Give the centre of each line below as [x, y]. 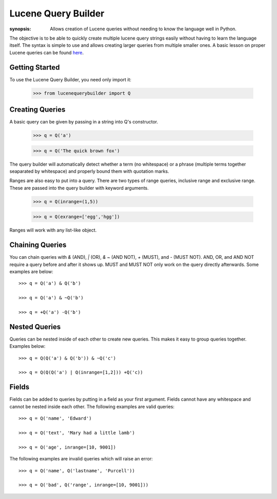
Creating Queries [37, 110]
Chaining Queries [38, 245]
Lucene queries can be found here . [47, 52]
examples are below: [31, 272]
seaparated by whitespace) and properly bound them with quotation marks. [89, 171]
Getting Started [35, 67]
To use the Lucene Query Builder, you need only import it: [71, 79]
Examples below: [27, 346]
